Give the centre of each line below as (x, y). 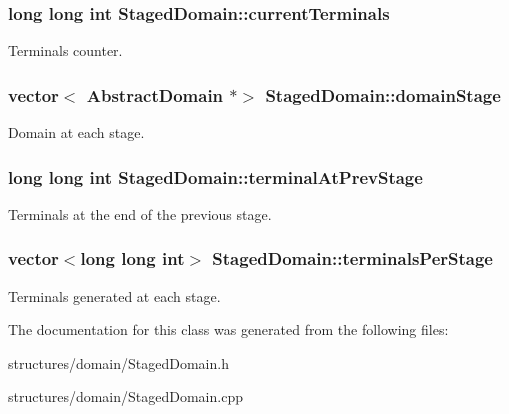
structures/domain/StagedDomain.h (118, 362)
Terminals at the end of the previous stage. (140, 213)
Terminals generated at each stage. (114, 295)
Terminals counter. (65, 50)
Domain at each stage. (76, 132)
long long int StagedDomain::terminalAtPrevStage (215, 176)
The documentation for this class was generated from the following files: (228, 329)
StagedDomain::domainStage (383, 94)
